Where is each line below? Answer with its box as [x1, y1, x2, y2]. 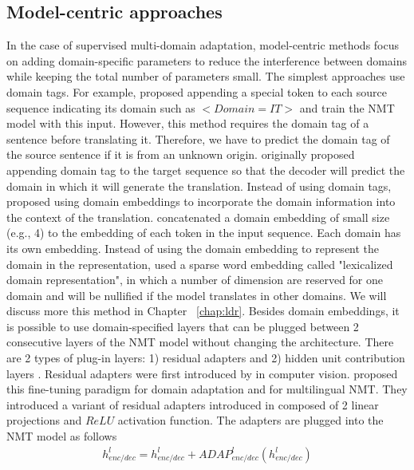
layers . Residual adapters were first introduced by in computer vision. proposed [6, 365, 398, 381]
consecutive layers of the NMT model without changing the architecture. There [6, 334, 394, 350]
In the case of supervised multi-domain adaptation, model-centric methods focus [6, 37, 400, 53]
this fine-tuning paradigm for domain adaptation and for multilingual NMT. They [6, 381, 408, 397]
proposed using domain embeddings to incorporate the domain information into [6, 193, 396, 210]
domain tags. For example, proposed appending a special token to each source [6, 83, 388, 100]
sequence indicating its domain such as [6, 99, 195, 116]
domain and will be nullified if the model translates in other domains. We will [6, 286, 387, 303]
